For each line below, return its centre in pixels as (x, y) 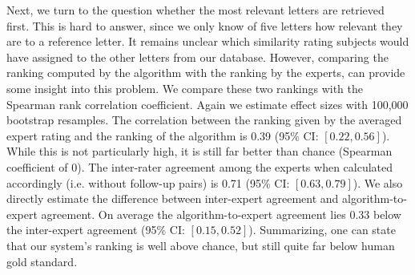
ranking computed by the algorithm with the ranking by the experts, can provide (206, 73)
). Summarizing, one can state (322, 230)
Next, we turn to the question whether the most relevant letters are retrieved (195, 10)
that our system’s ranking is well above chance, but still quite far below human (201, 245)
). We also (378, 182)
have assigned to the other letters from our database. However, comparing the (197, 57)
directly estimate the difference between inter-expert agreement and (173, 198)
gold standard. (42, 261)
